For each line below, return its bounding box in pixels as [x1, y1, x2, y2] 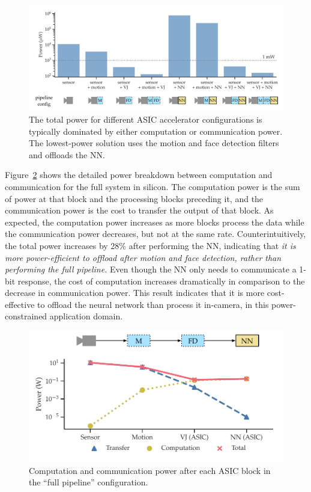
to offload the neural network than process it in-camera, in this [37, 298, 269, 310]
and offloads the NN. [29, 148, 105, 161]
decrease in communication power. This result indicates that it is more [5, 286, 265, 299]
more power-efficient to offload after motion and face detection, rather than [5, 251, 282, 263]
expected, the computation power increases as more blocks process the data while [5, 215, 304, 228]
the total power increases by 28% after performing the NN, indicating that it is [5, 239, 296, 251]
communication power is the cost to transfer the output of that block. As [5, 204, 274, 217]
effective [5, 298, 35, 310]
